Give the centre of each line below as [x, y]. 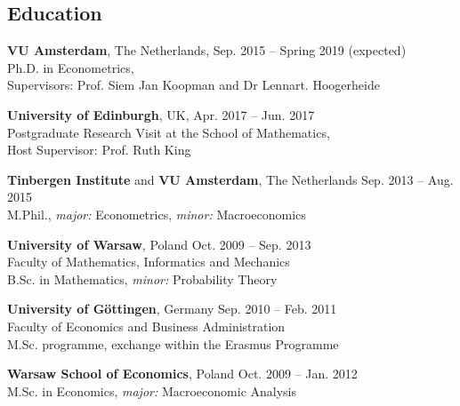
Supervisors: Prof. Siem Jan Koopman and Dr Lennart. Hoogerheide [194, 85]
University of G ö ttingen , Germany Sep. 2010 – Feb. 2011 [172, 309]
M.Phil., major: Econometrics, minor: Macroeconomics [157, 214]
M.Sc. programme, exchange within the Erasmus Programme [173, 343]
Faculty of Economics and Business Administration [146, 326]
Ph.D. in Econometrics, [71, 67]
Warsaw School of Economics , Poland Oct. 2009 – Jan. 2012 [182, 374]
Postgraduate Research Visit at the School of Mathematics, [169, 132]
